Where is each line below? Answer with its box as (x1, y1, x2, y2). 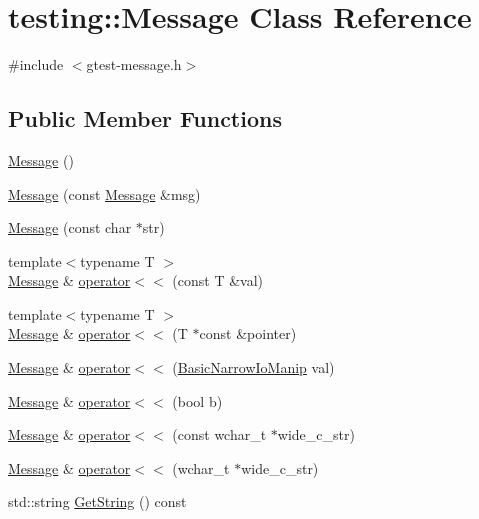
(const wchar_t (172, 424, 267, 445)
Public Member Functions (8, 103, 282, 134)
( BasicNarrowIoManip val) (172, 357, 335, 378)
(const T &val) (172, 270, 264, 291)
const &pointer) (199, 323, 297, 344)
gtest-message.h (86, 54, 182, 75)
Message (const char (8, 217, 132, 238)
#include (8, 54, 64, 75)
